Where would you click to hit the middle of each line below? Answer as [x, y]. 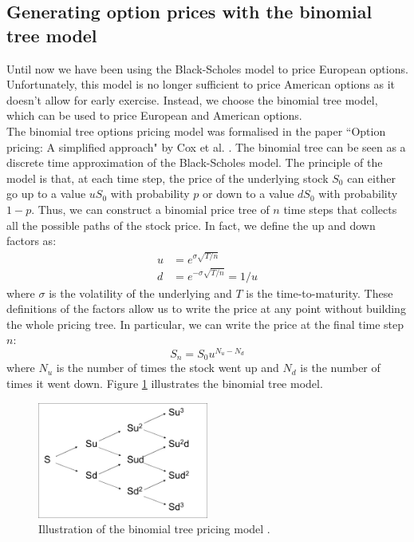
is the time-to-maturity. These [319, 293]
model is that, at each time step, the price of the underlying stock [168, 178]
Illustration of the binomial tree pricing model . [154, 529]
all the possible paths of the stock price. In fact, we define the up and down [191, 225]
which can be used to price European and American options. [154, 115]
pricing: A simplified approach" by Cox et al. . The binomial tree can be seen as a [206, 146]
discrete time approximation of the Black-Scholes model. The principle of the [195, 162]
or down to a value [248, 194]
